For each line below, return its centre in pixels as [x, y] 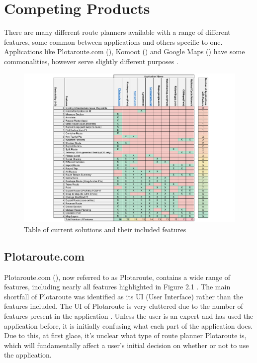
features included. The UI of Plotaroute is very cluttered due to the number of [124, 306]
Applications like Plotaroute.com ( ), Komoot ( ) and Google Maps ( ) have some [125, 51]
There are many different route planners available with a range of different [117, 32]
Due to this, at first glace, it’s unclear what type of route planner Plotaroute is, [125, 335]
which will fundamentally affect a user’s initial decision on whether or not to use [127, 345]
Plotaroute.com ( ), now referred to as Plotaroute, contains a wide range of [117, 277]
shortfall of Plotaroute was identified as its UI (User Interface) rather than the [124, 296]
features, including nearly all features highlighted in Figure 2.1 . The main [117, 287]
